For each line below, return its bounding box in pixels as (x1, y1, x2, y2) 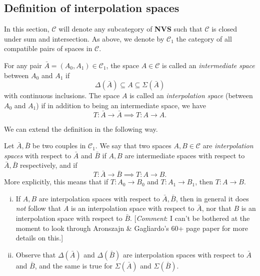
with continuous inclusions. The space (4, 90, 120, 101)
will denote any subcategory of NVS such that (58, 24, 202, 34)
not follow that (15, 203, 61, 213)
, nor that (201, 203, 231, 213)
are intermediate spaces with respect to (124, 150, 245, 160)
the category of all (176, 33, 232, 44)
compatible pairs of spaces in (4, 43, 92, 54)
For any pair (4, 60, 42, 70)
